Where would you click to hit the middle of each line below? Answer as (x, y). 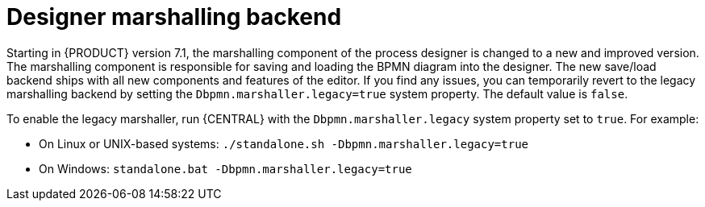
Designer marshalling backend (174, 17)
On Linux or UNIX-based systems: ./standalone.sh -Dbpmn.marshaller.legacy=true (284, 143)
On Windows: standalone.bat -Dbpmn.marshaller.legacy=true (225, 168)
